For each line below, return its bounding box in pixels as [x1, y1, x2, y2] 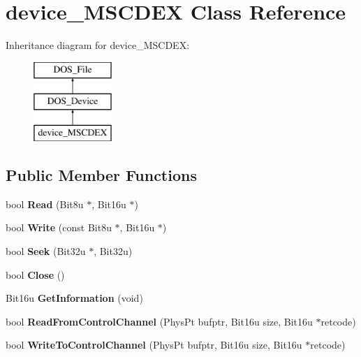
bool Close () [6, 267, 65, 282]
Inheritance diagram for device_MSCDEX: [6, 38, 190, 52]
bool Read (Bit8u [6, 196, 84, 211]
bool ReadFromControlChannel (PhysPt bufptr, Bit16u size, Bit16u [6, 314, 313, 328]
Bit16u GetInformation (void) [6, 291, 143, 305]
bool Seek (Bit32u [6, 244, 86, 258]
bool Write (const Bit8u [6, 220, 112, 235]
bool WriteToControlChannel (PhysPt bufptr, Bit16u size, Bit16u [6, 337, 302, 352]
